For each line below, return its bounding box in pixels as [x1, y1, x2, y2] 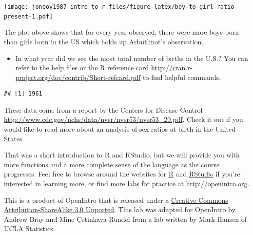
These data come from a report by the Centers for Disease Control [4, 104, 203, 115]
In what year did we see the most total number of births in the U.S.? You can [15, 53, 248, 63]
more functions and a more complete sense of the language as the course [4, 159, 220, 169]
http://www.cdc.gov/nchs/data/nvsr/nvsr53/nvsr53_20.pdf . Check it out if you [4, 114, 243, 124]
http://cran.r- [151, 62, 193, 73]
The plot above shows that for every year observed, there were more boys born [4, 27, 239, 37]
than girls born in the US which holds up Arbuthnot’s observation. [4, 36, 204, 46]
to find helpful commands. [143, 72, 221, 82]
